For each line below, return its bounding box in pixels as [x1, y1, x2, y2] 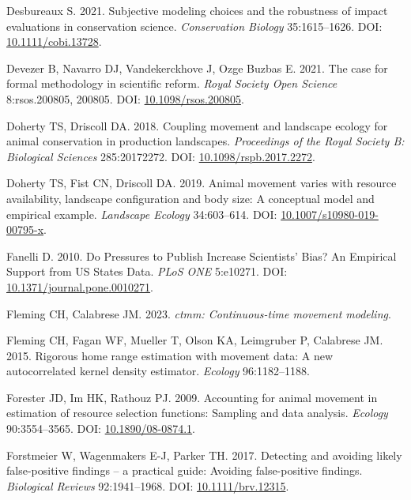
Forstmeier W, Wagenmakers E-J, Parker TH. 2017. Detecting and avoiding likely [6, 446, 402, 463]
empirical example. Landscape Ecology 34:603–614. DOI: [6, 205, 277, 222]
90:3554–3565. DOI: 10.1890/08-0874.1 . [6, 420, 196, 437]
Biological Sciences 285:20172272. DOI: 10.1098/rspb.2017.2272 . [6, 148, 315, 164]
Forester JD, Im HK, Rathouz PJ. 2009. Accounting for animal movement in [6, 389, 378, 405]
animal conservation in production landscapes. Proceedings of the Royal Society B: [6, 133, 405, 149]
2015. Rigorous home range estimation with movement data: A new [6, 347, 334, 363]
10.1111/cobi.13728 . [6, 33, 102, 50]
